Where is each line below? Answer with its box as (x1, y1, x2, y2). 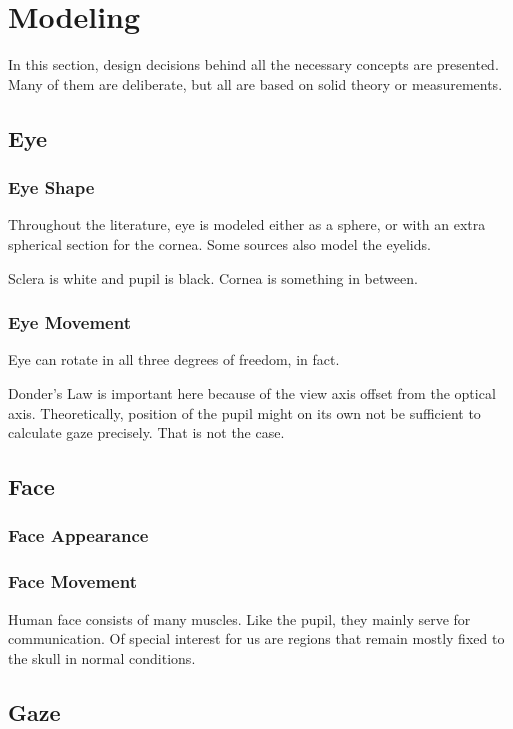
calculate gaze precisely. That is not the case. (8, 422, 285, 443)
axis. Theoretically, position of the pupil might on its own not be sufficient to (8, 402, 481, 423)
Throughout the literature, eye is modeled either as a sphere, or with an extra (8, 214, 486, 235)
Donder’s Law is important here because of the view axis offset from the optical (8, 382, 496, 403)
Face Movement (8, 569, 137, 594)
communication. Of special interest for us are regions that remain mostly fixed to (8, 628, 505, 649)
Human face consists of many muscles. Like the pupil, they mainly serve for (8, 608, 471, 629)
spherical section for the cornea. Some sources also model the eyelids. (8, 233, 431, 254)
